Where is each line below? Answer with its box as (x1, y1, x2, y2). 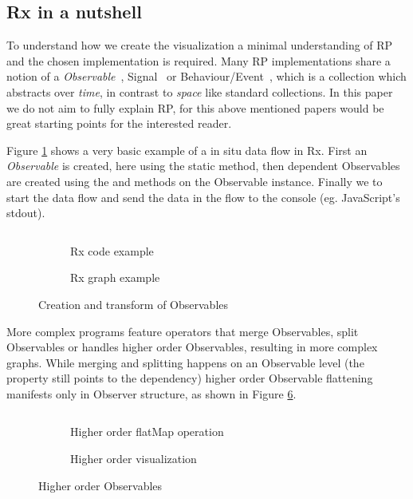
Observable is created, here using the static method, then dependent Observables (6, 157, 400, 174)
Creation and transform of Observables (38, 295, 229, 312)
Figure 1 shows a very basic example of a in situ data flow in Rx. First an (6, 141, 368, 158)
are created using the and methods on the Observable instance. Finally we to (6, 172, 383, 189)
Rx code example (70, 242, 154, 259)
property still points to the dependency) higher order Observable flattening (6, 370, 373, 386)
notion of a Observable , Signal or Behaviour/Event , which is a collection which (6, 68, 407, 85)
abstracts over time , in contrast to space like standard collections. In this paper (6, 83, 393, 100)
